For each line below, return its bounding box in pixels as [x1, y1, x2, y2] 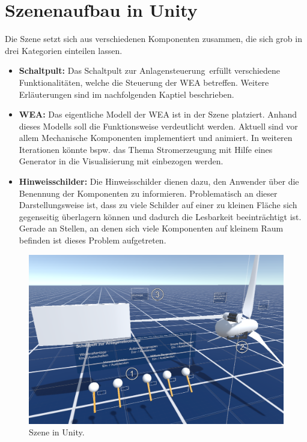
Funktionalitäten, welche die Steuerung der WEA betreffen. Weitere [19, 76, 269, 88]
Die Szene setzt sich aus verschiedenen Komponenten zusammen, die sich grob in [5, 32, 302, 45]
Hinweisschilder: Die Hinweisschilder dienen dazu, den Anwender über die [19, 175, 299, 188]
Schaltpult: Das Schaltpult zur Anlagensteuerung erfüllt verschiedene [19, 64, 281, 77]
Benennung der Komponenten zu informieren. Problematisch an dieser [19, 187, 278, 199]
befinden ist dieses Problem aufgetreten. [19, 234, 166, 246]
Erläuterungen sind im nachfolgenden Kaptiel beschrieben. [19, 88, 234, 100]
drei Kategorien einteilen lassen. [5, 44, 123, 56]
